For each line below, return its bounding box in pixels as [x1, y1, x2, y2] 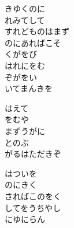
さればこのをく [5, 190, 61, 202]
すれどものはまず [5, 25, 69, 37]
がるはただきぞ [5, 148, 61, 160]
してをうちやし [5, 201, 61, 213]
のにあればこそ [5, 36, 61, 48]
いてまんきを [5, 82, 53, 94]
